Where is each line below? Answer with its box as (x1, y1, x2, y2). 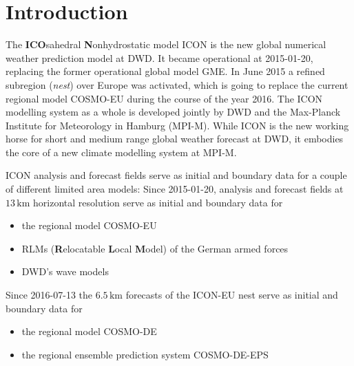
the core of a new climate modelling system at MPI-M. (6, 144, 237, 159)
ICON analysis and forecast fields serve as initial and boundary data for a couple (6, 168, 347, 182)
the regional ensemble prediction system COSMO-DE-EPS (21, 347, 269, 361)
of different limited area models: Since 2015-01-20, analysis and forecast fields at (6, 182, 344, 196)
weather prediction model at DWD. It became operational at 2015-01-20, (6, 50, 313, 65)
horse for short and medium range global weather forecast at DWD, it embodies (6, 131, 344, 146)
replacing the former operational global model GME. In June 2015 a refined (6, 64, 325, 78)
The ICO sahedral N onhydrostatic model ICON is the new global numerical (6, 37, 326, 52)
